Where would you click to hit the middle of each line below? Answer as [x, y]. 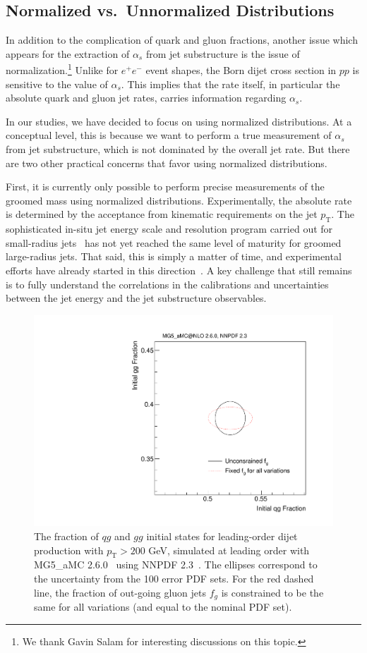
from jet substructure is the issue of [223, 53]
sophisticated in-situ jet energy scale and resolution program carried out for [169, 229]
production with [69, 550]
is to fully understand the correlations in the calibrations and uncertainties [167, 284]
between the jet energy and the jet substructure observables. [136, 298]
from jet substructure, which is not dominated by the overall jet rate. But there [178, 149]
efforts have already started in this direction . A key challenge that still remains [179, 270]
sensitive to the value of [57, 84]
